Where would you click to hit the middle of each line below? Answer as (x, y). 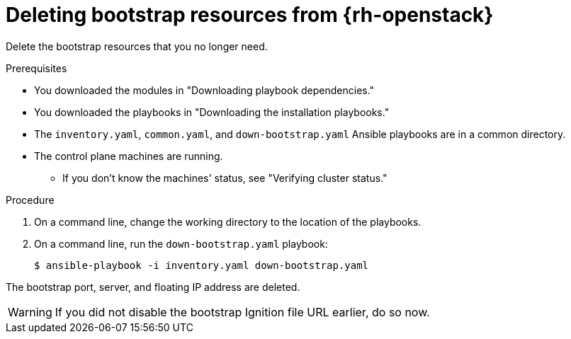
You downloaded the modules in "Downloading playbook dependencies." (204, 90)
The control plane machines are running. (129, 156)
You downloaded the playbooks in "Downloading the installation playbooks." (212, 112)
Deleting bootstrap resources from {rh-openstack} (250, 15)
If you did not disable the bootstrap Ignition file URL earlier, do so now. (242, 312)
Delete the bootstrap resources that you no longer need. (137, 46)
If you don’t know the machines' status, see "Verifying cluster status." (225, 178)
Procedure (30, 200)
